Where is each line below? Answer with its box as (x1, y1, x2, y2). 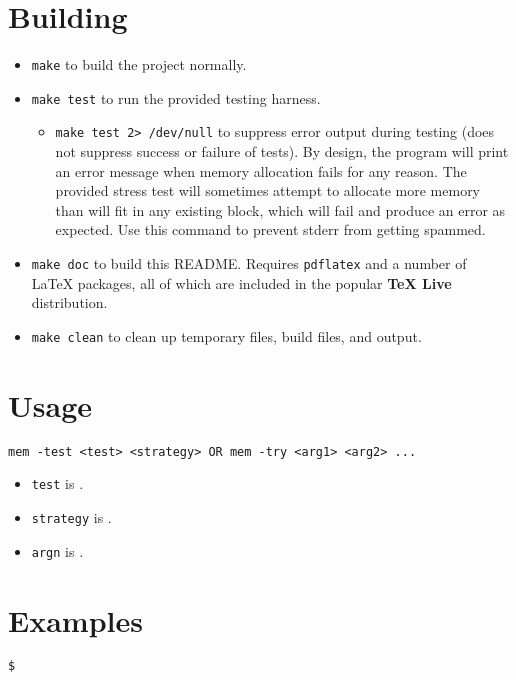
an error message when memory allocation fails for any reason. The (55, 160, 467, 181)
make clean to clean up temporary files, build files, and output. (31, 325, 422, 346)
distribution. (31, 292, 108, 313)
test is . (31, 473, 84, 494)
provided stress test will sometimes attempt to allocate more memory (55, 180, 481, 201)
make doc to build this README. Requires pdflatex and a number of (31, 253, 467, 274)
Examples (8, 599, 143, 640)
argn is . (31, 540, 84, 561)
